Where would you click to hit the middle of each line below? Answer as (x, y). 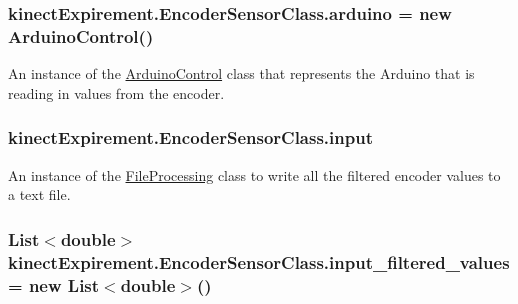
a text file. (39, 194)
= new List (54, 284)
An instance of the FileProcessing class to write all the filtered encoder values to (254, 174)
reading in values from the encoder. (116, 92)
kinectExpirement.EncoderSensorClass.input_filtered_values (259, 261)
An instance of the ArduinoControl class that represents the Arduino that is (241, 73)
